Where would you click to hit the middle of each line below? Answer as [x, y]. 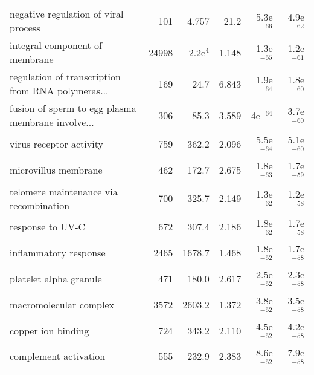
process [25, 28]
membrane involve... [52, 122]
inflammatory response [58, 253]
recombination [40, 205]
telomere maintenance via [64, 191]
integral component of [56, 45]
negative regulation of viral [67, 14]
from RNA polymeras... [59, 90]
